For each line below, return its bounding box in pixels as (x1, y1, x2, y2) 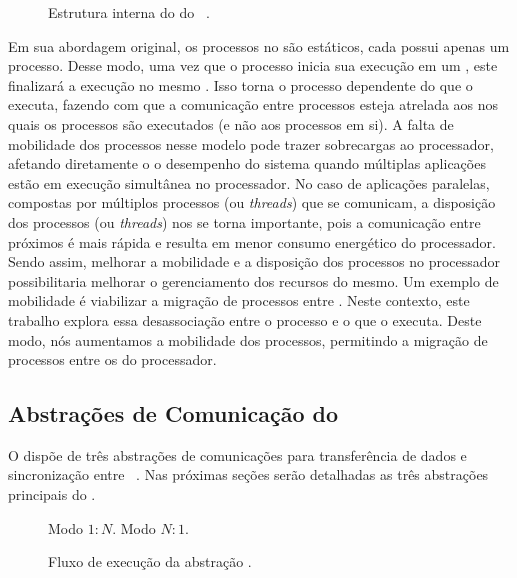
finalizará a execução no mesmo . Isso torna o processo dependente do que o (8, 74, 473, 95)
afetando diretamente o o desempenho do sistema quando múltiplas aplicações (8, 153, 486, 174)
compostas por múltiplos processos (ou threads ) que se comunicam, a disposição (8, 192, 496, 213)
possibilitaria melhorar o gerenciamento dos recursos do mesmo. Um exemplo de (8, 270, 499, 291)
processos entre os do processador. (8, 349, 217, 370)
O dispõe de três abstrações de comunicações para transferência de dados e (8, 444, 467, 465)
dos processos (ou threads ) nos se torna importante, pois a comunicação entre (8, 211, 481, 232)
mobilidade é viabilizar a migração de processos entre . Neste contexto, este (8, 290, 470, 311)
